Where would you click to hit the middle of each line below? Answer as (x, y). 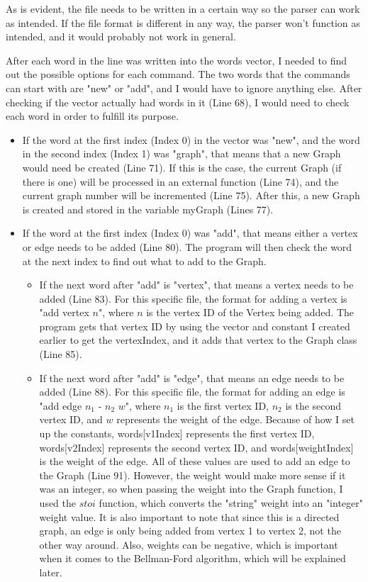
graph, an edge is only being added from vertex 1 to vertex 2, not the (190, 531)
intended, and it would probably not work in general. (121, 37)
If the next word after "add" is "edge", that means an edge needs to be (192, 377)
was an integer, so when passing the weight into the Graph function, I (191, 489)
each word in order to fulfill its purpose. (92, 116)
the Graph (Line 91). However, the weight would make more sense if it (193, 475)
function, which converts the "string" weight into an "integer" (231, 503)
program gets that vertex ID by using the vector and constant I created (195, 326)
